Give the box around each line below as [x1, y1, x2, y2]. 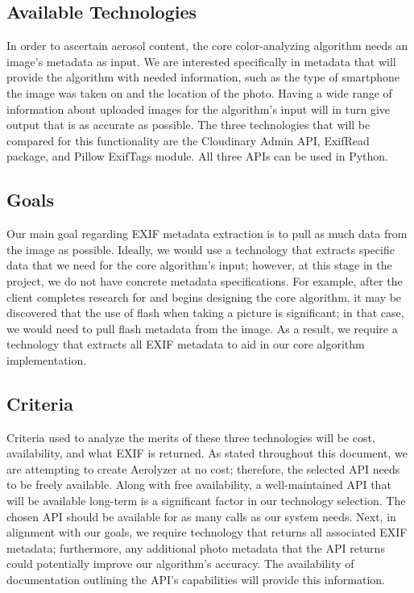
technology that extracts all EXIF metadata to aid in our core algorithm [6, 336, 365, 353]
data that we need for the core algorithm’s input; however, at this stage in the [6, 257, 392, 274]
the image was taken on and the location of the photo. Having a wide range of [6, 84, 392, 101]
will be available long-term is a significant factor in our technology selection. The [6, 492, 406, 509]
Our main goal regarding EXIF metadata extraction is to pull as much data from [6, 225, 408, 242]
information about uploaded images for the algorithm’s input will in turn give [6, 100, 390, 117]
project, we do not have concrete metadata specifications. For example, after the [6, 272, 403, 289]
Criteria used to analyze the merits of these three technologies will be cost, [6, 428, 375, 445]
